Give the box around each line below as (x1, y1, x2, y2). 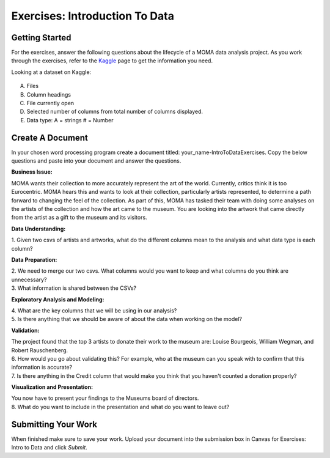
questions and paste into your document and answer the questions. (11, 157, 182, 164)
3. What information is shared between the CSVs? (11, 284, 137, 292)
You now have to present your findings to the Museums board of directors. (11, 394, 199, 402)
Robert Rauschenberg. (11, 346, 68, 354)
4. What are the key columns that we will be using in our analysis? (11, 306, 177, 314)
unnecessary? (11, 276, 47, 283)
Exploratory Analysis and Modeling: (11, 295, 105, 303)
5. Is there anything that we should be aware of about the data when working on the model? (11, 316, 243, 323)
